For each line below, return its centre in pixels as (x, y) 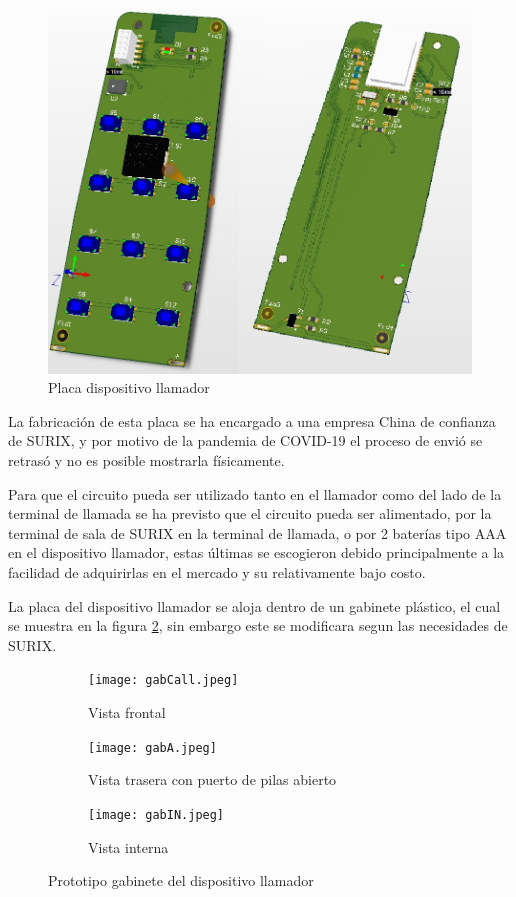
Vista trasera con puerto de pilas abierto (212, 779)
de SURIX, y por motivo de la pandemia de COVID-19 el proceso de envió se (245, 440)
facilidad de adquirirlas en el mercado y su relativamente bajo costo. (217, 572)
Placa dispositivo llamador (129, 387)
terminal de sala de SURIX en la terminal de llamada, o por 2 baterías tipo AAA (257, 532)
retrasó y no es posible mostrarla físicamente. (146, 460)
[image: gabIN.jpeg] (156, 814)
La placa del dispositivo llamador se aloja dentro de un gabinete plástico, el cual (254, 605)
